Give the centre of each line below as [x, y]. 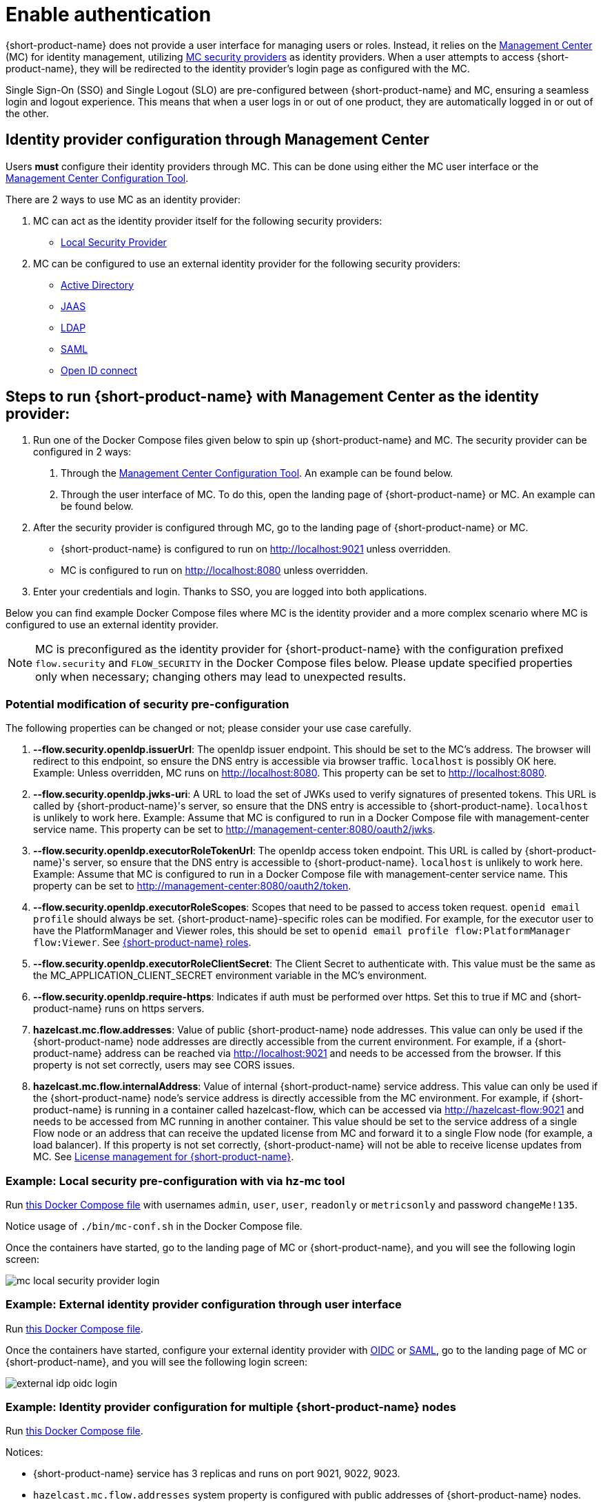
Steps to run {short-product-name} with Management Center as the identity [272, 397]
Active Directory [98, 285]
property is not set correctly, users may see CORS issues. [164, 1065]
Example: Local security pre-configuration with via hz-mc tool [175, 1181]
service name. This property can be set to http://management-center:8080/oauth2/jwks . [234, 830]
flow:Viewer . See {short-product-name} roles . [142, 943]
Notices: [24, 1452]
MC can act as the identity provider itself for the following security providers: [208, 220]
